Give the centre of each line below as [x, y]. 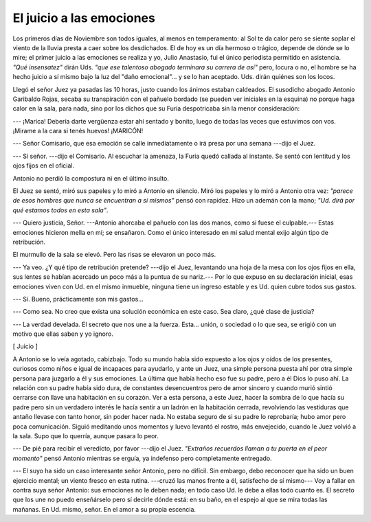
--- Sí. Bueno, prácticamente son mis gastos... [78, 299]
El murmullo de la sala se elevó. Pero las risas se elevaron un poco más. [114, 255]
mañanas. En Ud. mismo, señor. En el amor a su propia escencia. [104, 509]
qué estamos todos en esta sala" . [60, 210]
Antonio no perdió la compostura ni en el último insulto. [91, 178]
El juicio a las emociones [84, 18]
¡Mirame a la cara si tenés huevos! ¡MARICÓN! [78, 131]
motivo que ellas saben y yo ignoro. [63, 334]
